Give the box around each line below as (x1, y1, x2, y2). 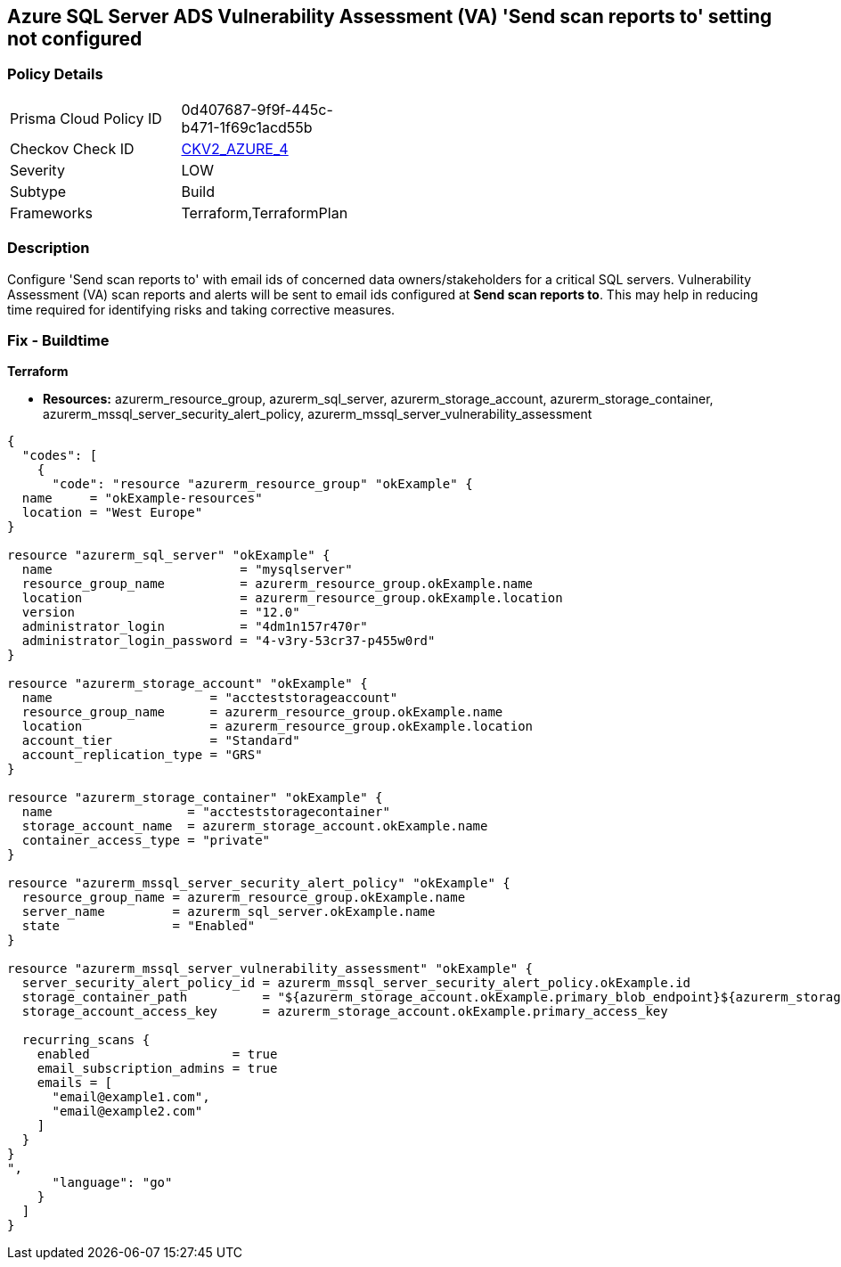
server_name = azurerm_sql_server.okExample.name (21, 904, 436, 920)
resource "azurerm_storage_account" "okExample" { (7, 676, 368, 691)
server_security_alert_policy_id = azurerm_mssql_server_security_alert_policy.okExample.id (21, 976, 691, 991)
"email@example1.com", (52, 1090, 210, 1105)
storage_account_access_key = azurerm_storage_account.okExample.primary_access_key (21, 1004, 668, 1019)
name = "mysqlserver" (21, 562, 353, 577)
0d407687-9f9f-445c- (181, 100, 333, 119)
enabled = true (37, 1047, 278, 1062)
